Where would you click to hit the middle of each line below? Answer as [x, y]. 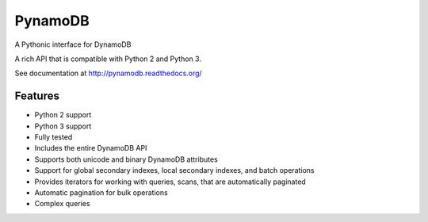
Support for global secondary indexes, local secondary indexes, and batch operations [174, 170]
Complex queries [62, 204]
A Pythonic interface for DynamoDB [73, 44]
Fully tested [53, 137]
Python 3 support [63, 126]
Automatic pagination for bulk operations [101, 192]
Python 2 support [63, 115]
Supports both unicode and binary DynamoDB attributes [126, 159]
